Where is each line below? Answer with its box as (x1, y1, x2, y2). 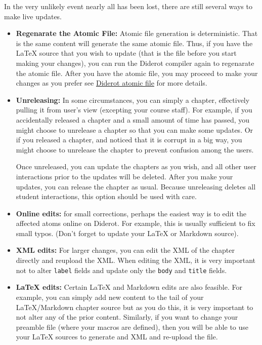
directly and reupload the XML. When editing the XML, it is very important (16, 255, 255, 265)
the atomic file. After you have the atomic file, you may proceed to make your (16, 67, 258, 78)
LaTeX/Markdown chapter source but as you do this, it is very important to (16, 301, 253, 312)
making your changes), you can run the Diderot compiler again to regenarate (16, 57, 254, 68)
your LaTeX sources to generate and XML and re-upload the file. (16, 331, 218, 342)
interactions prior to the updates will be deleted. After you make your (16, 171, 233, 181)
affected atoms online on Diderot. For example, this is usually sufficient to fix (16, 218, 255, 228)
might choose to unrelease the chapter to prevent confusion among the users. (16, 144, 254, 155)
